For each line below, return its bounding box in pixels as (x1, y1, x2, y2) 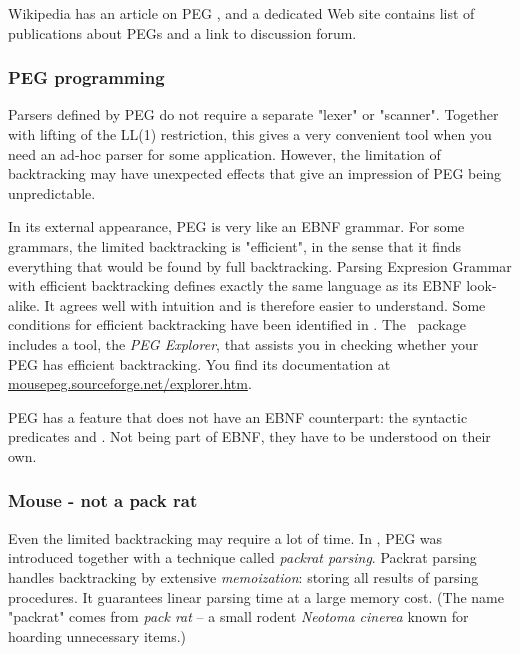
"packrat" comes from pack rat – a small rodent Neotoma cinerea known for (8, 606, 469, 627)
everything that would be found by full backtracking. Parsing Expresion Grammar (8, 255, 512, 276)
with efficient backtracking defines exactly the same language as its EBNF (8, 275, 462, 296)
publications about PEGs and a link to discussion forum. (8, 22, 357, 43)
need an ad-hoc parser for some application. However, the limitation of (8, 143, 441, 164)
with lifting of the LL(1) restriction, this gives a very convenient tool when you (8, 124, 492, 144)
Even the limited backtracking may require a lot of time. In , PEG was (8, 527, 443, 548)
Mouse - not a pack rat (8, 488, 198, 513)
